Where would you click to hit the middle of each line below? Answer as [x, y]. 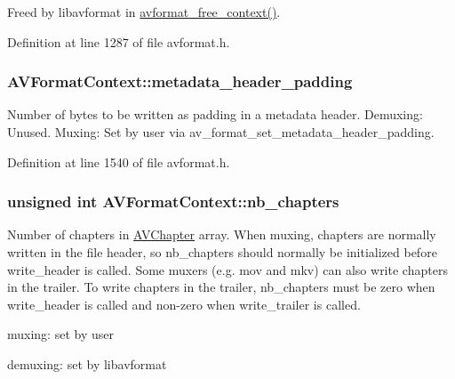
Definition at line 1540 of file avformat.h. [119, 161]
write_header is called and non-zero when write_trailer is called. [184, 304]
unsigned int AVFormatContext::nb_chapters [173, 202]
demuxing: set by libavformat [87, 363]
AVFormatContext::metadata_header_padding [180, 81]
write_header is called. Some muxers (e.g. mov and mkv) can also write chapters [227, 269]
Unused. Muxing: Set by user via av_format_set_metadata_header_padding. [221, 132]
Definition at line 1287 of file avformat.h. [119, 41]
